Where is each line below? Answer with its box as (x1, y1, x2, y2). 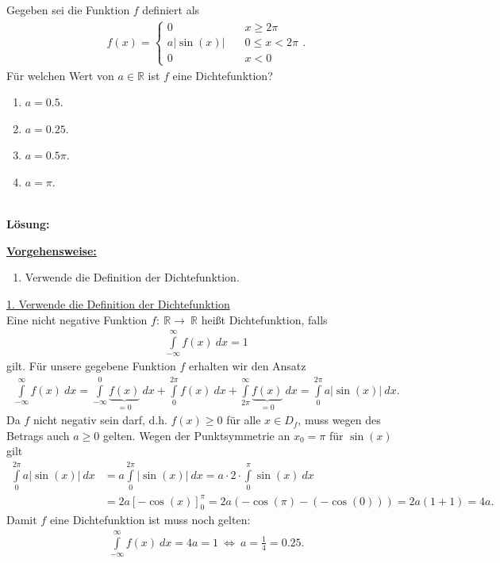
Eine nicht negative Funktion (6, 311, 148, 327)
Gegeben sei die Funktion (6, 2, 130, 18)
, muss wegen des (298, 412, 381, 428)
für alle (226, 412, 261, 428)
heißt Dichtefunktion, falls (201, 311, 328, 327)
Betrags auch (6, 427, 70, 443)
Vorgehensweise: (6, 242, 97, 259)
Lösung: (6, 216, 50, 232)
